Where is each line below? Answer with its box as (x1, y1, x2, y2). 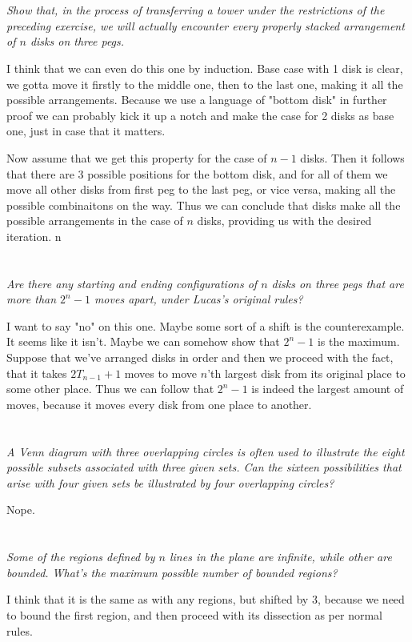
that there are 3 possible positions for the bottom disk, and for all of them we (6, 165, 388, 182)
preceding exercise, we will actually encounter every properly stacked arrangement (6, 17, 405, 34)
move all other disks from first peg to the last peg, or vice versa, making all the (6, 181, 396, 198)
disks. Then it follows (300, 149, 405, 166)
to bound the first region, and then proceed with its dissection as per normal (6, 606, 382, 623)
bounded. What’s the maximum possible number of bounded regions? (6, 564, 338, 580)
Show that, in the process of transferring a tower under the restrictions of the (6, 2, 385, 18)
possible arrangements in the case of (6, 212, 183, 229)
